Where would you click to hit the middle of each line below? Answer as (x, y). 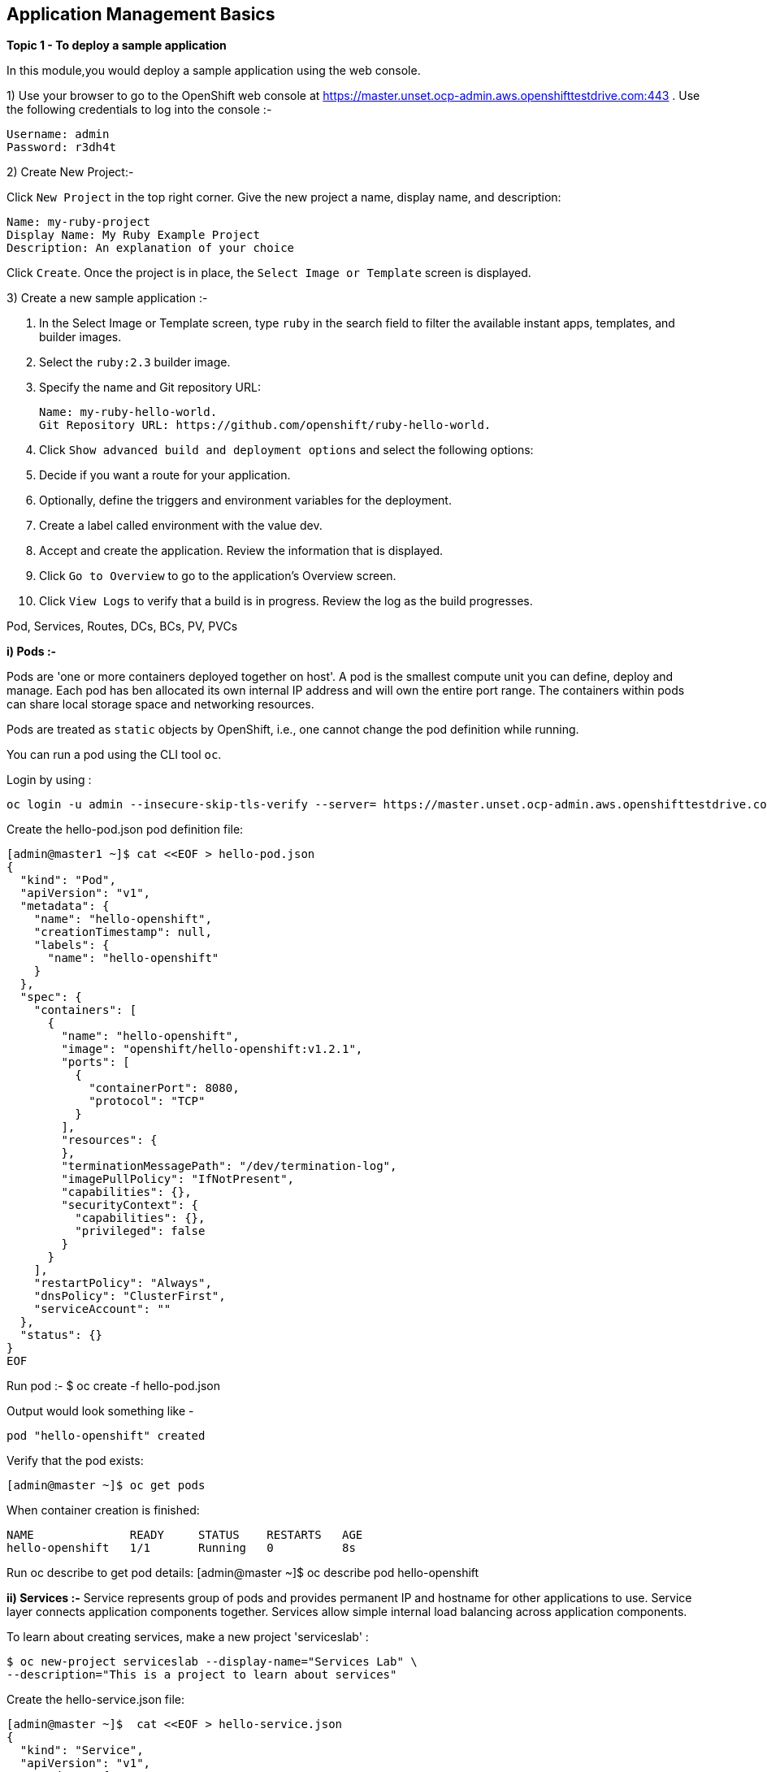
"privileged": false (140, 1231)
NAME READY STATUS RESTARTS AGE (185, 1535)
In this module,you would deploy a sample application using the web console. (214, 71)
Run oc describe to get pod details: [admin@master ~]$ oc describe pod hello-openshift (243, 1573)
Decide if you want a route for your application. (165, 475)
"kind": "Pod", (68, 880)
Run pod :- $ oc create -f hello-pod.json (114, 1386)
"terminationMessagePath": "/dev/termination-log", (229, 1166)
